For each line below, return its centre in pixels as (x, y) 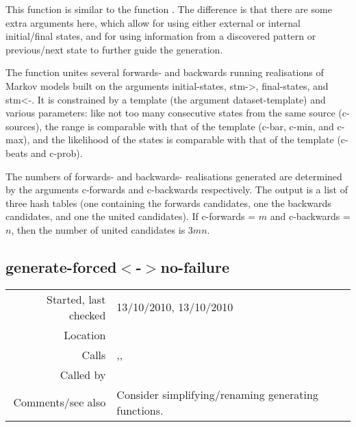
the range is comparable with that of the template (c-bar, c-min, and (189, 126)
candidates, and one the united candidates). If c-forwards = (131, 216)
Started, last (76, 299)
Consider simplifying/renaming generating (217, 394)
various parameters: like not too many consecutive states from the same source (170, 113)
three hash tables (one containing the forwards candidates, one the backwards (168, 203)
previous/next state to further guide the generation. (114, 49)
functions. (140, 410)
